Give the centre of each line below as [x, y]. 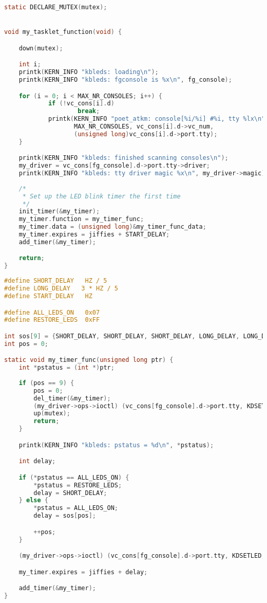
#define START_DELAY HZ [48, 296]
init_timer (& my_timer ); [59, 212]
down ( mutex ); [41, 48]
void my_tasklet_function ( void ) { [63, 32]
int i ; [30, 65]
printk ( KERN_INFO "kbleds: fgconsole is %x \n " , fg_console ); [125, 80]
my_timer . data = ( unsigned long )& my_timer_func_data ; [112, 227]
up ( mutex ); [52, 414]
